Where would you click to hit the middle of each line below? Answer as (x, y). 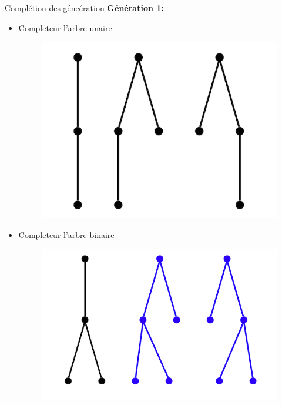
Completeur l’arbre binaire (66, 234)
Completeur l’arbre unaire (65, 27)
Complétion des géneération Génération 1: (84, 8)
